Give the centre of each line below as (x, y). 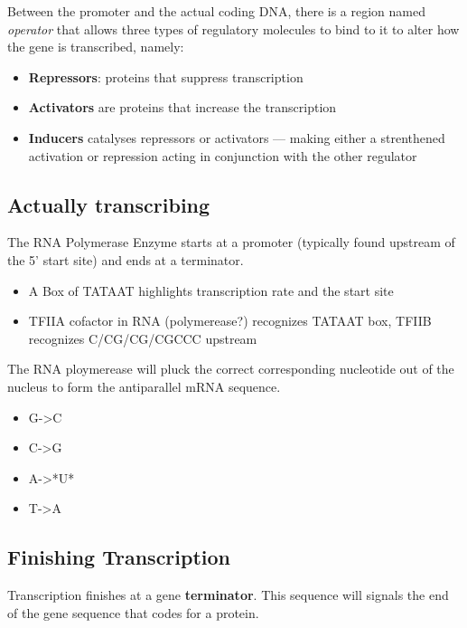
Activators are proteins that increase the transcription (182, 107)
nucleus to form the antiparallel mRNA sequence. (144, 386)
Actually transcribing (109, 204)
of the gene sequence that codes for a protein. (133, 612)
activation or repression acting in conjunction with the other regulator (223, 155)
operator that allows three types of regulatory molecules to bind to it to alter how (233, 29)
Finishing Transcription (119, 557)
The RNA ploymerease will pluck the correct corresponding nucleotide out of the (231, 369)
